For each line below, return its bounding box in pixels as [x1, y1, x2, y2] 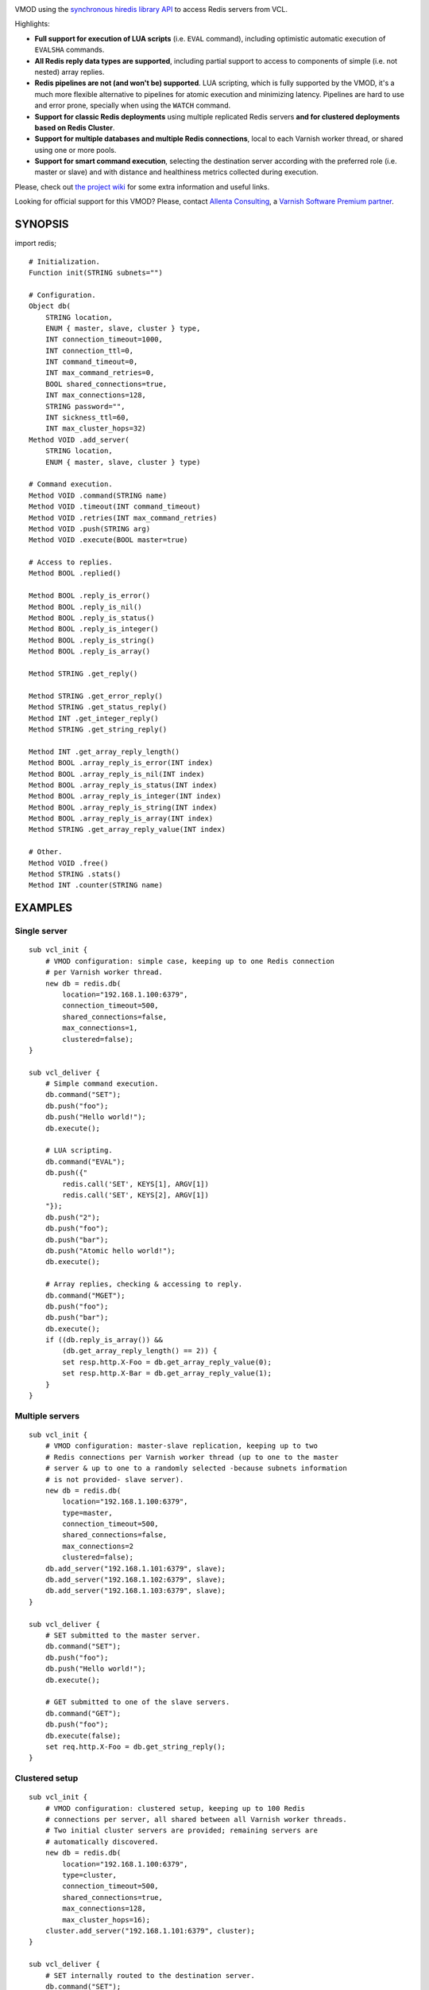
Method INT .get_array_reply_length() [29, 747, 180, 756]
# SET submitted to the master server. [44, 1631, 201, 1640]
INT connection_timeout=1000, [44, 335, 163, 344]
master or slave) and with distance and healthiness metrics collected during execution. [34, 167, 319, 177]
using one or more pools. [34, 145, 117, 154]
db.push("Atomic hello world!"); [44, 1246, 176, 1255]
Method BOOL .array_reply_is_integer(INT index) [29, 792, 222, 801]
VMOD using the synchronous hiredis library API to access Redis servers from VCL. [14, 5, 288, 14]
